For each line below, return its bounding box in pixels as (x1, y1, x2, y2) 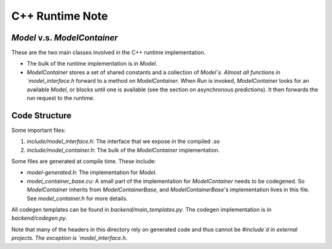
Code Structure (11, 110, 72, 121)
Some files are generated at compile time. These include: (11, 158, 156, 165)
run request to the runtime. (26, 94, 95, 102)
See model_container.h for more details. (26, 194, 128, 202)
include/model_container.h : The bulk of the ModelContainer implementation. (26, 146, 220, 153)
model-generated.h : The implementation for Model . (26, 169, 157, 176)
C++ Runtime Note (11, 9, 108, 23)
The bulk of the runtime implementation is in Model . (26, 60, 157, 67)
